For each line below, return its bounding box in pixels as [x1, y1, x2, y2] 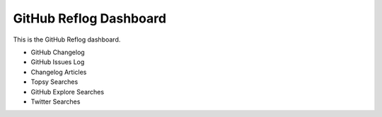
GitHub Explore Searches [30, 87, 105, 96]
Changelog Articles [30, 68, 87, 76]
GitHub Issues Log [30, 58, 85, 66]
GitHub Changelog [30, 48, 85, 56]
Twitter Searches [30, 97, 81, 106]
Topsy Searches [30, 78, 79, 86]
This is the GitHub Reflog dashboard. [13, 35, 121, 44]
